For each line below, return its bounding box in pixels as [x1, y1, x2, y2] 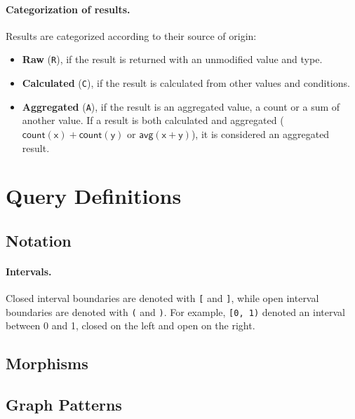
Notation [6, 229, 72, 251]
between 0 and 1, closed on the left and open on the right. [6, 318, 255, 333]
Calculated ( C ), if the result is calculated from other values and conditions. [22, 76, 350, 90]
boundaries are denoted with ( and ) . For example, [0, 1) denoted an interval [6, 304, 345, 319]
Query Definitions [6, 181, 182, 210]
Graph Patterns [6, 394, 122, 415]
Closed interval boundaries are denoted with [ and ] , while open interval [6, 291, 319, 305]
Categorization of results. [6, 1, 130, 16]
